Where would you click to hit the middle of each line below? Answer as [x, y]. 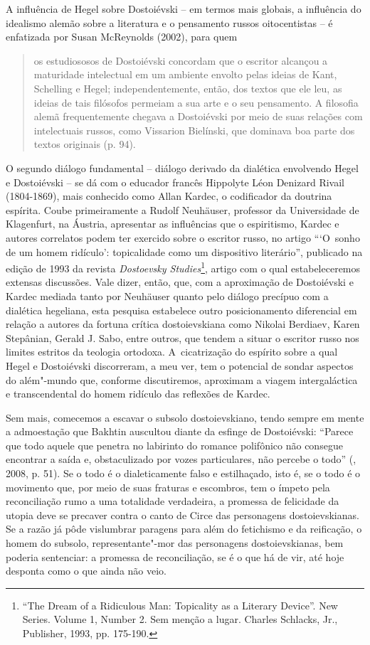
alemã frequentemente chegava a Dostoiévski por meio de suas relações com [198, 116]
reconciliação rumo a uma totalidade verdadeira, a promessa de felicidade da [173, 501]
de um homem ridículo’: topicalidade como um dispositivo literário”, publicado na [184, 251]
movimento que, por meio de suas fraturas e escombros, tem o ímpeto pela [168, 487]
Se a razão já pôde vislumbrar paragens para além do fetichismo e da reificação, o [184, 529]
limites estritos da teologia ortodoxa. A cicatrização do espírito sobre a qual [172, 352]
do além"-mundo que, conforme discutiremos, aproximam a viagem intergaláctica [182, 379]
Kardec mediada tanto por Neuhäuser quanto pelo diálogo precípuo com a [167, 295]
